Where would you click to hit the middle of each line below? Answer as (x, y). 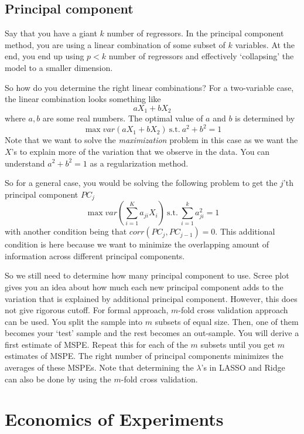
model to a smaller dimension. (59, 67)
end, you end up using (45, 56)
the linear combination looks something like (83, 99)
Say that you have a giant (51, 33)
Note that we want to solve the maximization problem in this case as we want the (151, 140)
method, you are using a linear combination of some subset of (115, 44)
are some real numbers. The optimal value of (123, 118)
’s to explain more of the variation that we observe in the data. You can (141, 151)
